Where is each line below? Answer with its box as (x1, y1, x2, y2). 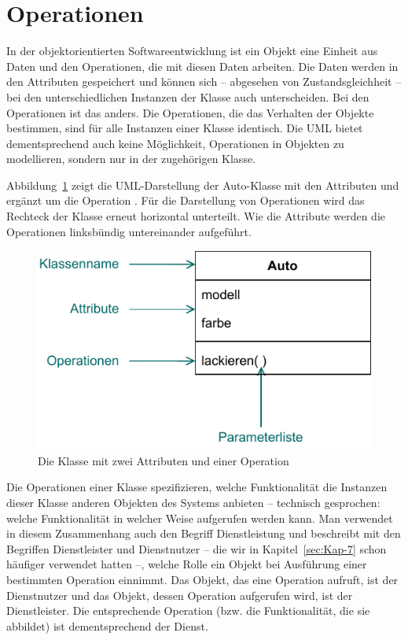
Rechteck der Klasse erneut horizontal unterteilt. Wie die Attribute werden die (6, 208, 386, 224)
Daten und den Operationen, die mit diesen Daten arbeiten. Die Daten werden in (6, 57, 399, 74)
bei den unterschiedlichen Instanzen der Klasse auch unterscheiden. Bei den (6, 88, 369, 105)
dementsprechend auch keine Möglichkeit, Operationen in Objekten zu (6, 135, 344, 151)
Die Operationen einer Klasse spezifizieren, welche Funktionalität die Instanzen (6, 479, 388, 495)
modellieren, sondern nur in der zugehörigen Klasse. (6, 150, 256, 167)
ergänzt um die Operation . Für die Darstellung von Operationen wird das (6, 192, 365, 209)
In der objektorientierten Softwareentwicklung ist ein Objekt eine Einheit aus (6, 43, 378, 59)
